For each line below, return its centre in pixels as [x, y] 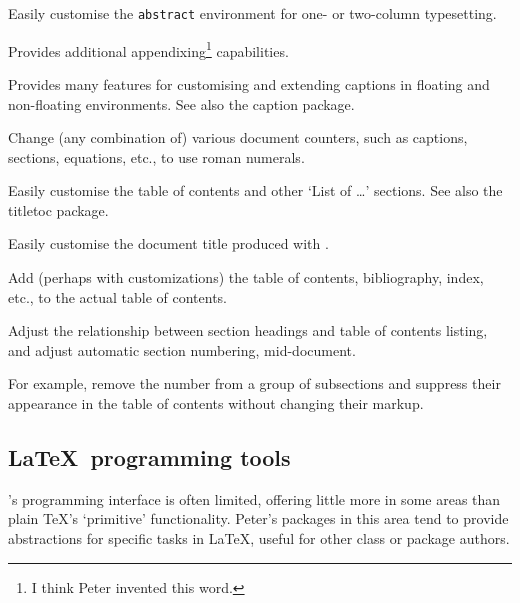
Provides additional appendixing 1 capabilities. [148, 49]
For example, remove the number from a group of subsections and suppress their [254, 383]
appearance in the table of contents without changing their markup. [216, 403]
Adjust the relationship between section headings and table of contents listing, [248, 330]
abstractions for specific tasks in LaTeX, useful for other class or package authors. [259, 538]
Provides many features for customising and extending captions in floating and [249, 83]
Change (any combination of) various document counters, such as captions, [238, 137]
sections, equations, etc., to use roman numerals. [156, 156]
